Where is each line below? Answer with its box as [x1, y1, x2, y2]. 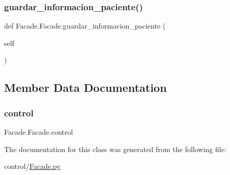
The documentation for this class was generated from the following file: [4, 143, 226, 154]
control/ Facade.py [4, 161, 61, 171]
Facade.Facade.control [4, 127, 73, 137]
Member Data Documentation [4, 80, 167, 95]
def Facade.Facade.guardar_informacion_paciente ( [4, 20, 166, 31]
